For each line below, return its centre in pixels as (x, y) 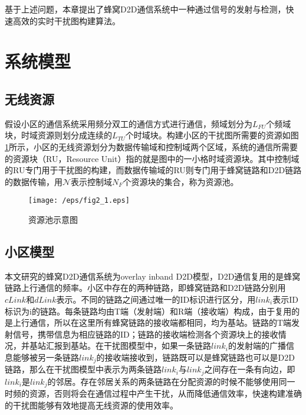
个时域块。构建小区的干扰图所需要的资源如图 (212, 135)
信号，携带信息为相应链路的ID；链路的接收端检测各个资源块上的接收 (145, 334)
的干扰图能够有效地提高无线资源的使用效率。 (91, 405)
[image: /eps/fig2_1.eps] (79, 201)
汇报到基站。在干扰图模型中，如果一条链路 (128, 346)
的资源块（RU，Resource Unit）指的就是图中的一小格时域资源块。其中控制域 (152, 158)
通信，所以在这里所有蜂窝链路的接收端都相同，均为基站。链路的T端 (160, 322)
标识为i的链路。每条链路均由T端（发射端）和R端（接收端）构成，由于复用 (148, 311)
